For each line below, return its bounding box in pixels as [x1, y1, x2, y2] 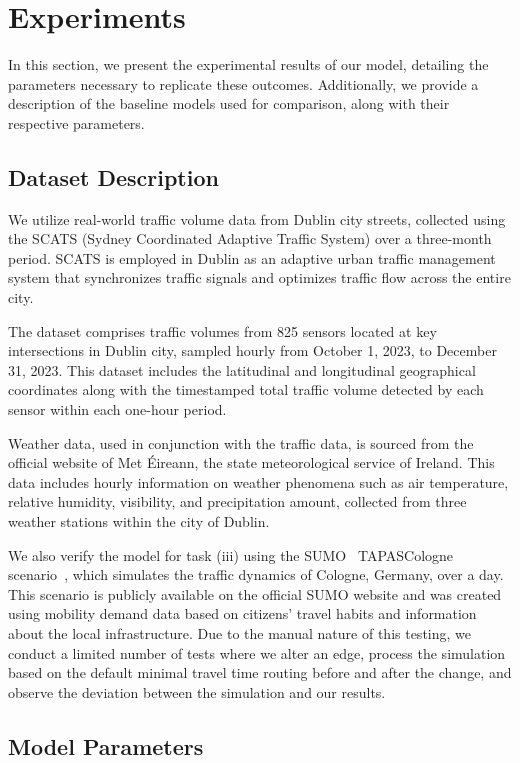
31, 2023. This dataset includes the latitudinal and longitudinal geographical [8, 359, 476, 380]
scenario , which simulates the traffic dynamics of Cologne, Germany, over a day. [8, 564, 504, 585]
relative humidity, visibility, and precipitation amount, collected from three [8, 491, 467, 512]
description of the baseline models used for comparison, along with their [8, 93, 450, 114]
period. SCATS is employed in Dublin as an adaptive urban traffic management [8, 247, 496, 268]
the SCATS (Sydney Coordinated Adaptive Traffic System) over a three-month [8, 228, 492, 249]
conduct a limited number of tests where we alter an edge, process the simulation [8, 642, 506, 663]
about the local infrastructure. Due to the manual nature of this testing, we [8, 622, 471, 643]
